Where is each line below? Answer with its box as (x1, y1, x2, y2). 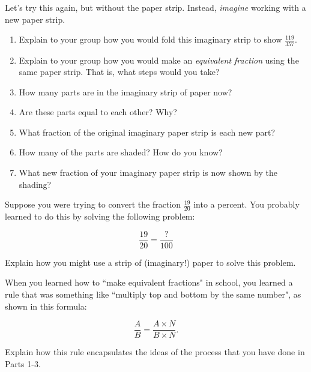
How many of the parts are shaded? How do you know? (19, 146, 223, 158)
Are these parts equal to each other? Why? (19, 106, 177, 118)
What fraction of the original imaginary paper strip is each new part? (19, 125, 276, 138)
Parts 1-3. (5, 357, 41, 370)
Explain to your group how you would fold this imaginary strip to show (19, 33, 282, 46)
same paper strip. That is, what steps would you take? (19, 65, 220, 78)
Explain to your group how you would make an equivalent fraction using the (19, 53, 299, 66)
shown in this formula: (5, 299, 87, 312)
